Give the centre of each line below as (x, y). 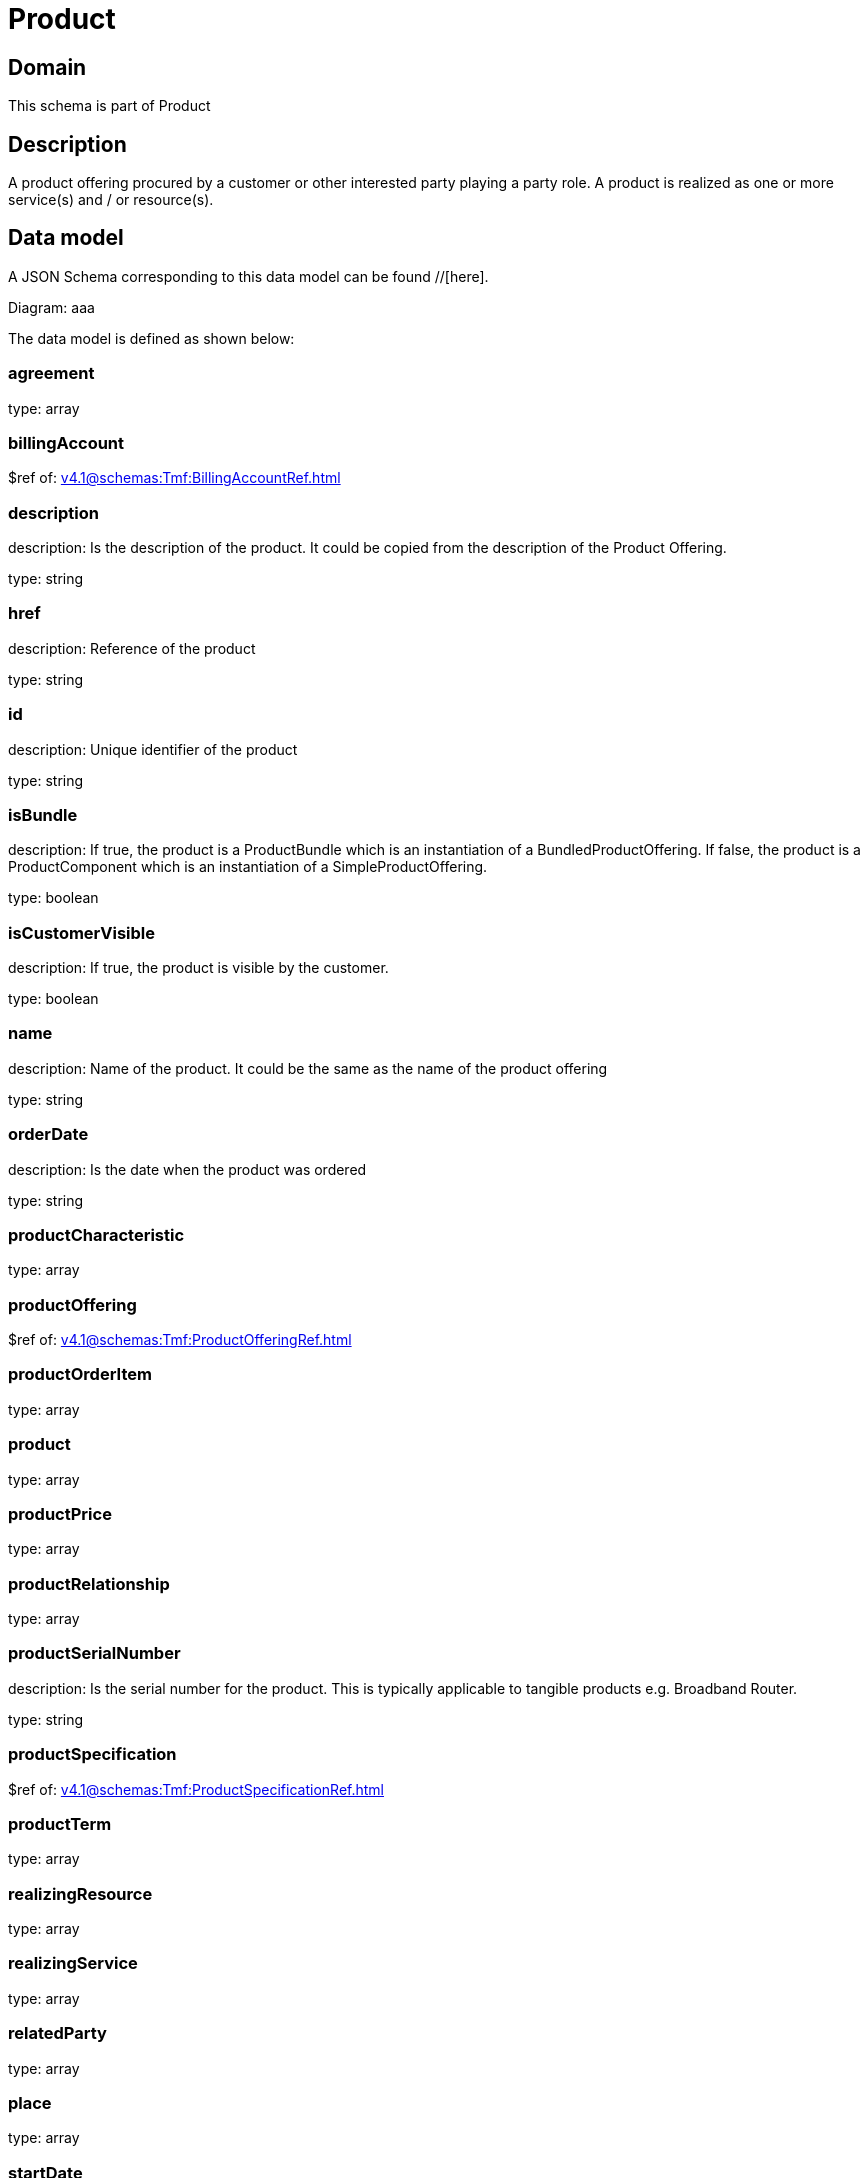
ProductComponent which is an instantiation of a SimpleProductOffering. (248, 867)
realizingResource (80, 1893)
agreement (51, 373)
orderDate (48, 1134)
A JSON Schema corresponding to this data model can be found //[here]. (248, 276)
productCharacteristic (96, 1234)
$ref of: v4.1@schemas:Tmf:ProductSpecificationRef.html (196, 1789)
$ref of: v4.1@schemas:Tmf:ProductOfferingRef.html (180, 1340)
